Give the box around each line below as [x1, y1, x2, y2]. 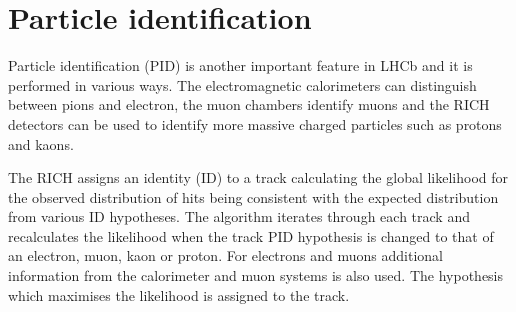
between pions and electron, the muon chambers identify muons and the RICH [8, 94, 490, 115]
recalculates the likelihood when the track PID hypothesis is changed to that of [8, 225, 494, 246]
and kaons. [8, 133, 74, 154]
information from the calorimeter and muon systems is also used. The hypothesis [8, 265, 504, 286]
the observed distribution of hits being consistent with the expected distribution [8, 186, 499, 207]
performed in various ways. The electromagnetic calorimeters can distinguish [8, 74, 477, 95]
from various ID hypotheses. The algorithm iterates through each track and [8, 206, 470, 227]
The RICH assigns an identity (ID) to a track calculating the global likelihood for [8, 167, 509, 188]
